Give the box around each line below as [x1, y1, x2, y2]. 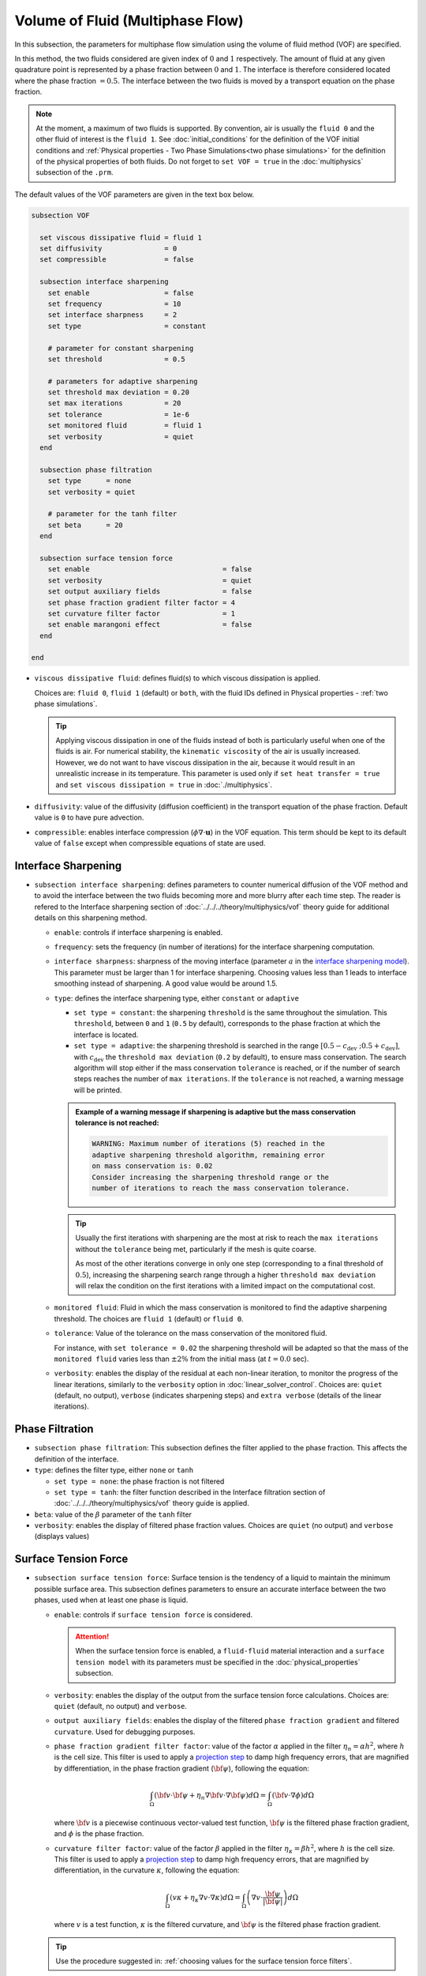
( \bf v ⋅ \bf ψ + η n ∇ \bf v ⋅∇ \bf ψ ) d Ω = [154, 1791, 267, 1801]
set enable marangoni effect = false [47, 620, 252, 629]
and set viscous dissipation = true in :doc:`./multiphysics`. [55, 779, 273, 790]
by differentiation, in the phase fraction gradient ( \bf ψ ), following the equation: [54, 1763, 309, 1773]
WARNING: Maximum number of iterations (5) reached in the [92, 1139, 325, 1148]
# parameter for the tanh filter [47, 510, 177, 519]
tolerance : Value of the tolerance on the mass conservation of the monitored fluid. [54, 1329, 327, 1338]
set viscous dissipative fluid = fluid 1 [39, 233, 203, 242]
